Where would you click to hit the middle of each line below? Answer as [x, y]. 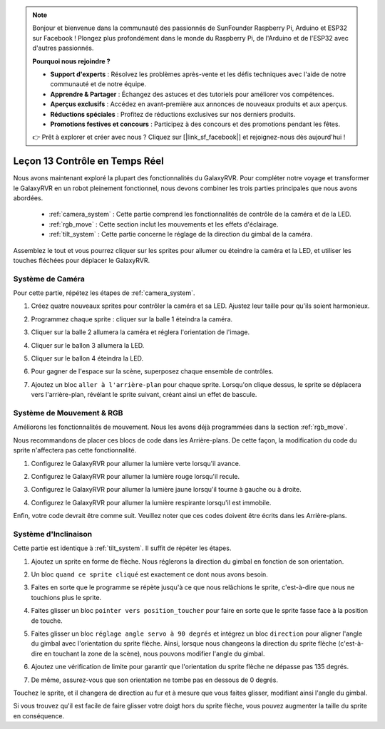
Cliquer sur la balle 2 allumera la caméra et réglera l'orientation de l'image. [140, 332]
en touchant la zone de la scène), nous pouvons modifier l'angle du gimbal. [154, 653]
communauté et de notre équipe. [98, 84]
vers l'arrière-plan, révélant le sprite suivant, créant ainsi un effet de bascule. [144, 395]
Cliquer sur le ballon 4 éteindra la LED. [87, 358]
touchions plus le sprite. [66, 597]
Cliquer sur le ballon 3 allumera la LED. [88, 345]
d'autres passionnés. [63, 48]
